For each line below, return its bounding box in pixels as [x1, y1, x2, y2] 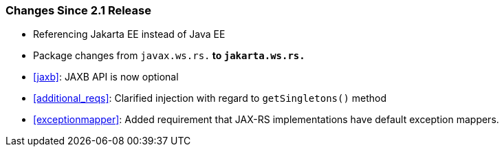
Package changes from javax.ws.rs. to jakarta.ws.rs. [33, 50, 305, 62]
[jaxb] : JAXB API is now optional [33, 71, 179, 83]
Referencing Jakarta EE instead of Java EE [33, 28, 226, 41]
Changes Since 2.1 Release [6, 3, 151, 17]
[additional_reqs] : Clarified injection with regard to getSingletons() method [33, 92, 387, 105]
